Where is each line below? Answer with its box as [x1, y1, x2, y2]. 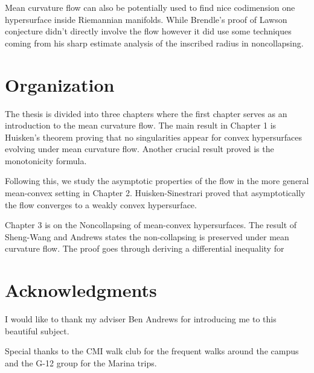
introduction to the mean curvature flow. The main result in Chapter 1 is [5, 119, 277, 132]
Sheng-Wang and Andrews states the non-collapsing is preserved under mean [5, 230, 289, 243]
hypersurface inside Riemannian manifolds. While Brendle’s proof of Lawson [5, 13, 287, 25]
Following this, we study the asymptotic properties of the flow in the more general [5, 174, 309, 187]
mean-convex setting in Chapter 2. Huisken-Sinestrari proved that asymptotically [5, 186, 306, 199]
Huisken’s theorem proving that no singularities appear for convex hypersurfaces [5, 130, 302, 143]
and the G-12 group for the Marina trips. [5, 356, 157, 369]
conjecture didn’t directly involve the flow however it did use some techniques [5, 25, 292, 37]
